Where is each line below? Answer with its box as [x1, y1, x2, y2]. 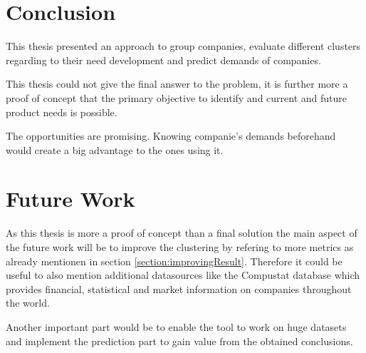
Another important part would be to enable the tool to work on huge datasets [6, 319, 347, 334]
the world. [6, 295, 50, 310]
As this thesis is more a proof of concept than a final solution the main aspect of [6, 225, 357, 240]
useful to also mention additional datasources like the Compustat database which [6, 267, 360, 282]
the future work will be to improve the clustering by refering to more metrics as [6, 240, 354, 254]
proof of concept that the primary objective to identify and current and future [6, 90, 347, 105]
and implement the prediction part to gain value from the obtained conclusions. [6, 333, 353, 348]
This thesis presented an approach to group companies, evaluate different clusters [6, 39, 361, 53]
